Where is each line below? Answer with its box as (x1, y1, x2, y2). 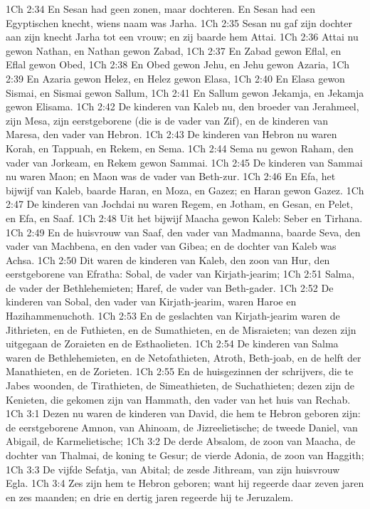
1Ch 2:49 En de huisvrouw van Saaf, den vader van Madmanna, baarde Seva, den (6, 224, 361, 239)
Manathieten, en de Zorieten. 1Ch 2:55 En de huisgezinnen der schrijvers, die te (6, 364, 354, 379)
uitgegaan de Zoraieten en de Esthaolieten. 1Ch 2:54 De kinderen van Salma (6, 336, 339, 351)
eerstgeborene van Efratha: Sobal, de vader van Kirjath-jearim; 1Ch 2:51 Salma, (6, 266, 355, 281)
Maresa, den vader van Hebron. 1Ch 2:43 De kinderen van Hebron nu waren (6, 127, 337, 142)
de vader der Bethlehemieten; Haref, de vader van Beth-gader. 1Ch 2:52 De (6, 280, 334, 295)
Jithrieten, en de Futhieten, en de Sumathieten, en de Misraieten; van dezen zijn (6, 322, 356, 337)
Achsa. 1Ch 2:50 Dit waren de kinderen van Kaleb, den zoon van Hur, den (6, 252, 330, 267)
